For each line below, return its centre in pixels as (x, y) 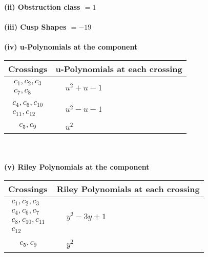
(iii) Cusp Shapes (35, 27)
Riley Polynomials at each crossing (128, 189)
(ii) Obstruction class (42, 7)
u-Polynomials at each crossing (119, 68)
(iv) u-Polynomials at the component (71, 47)
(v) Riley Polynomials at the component (77, 167)
